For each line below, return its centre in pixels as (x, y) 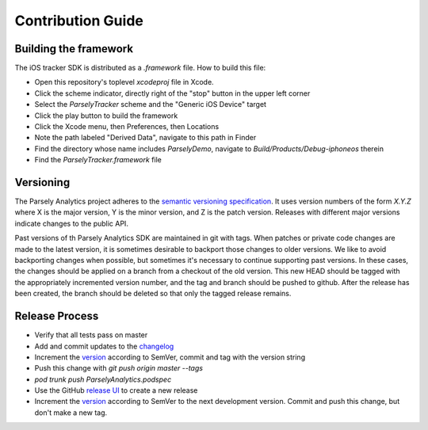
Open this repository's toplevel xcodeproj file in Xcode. (124, 82)
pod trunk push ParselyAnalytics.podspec (103, 379)
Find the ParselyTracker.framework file (98, 160)
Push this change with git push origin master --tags (119, 368)
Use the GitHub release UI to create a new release (116, 390)
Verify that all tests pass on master (91, 335)
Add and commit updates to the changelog (104, 346)
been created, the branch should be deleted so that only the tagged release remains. (153, 294)
